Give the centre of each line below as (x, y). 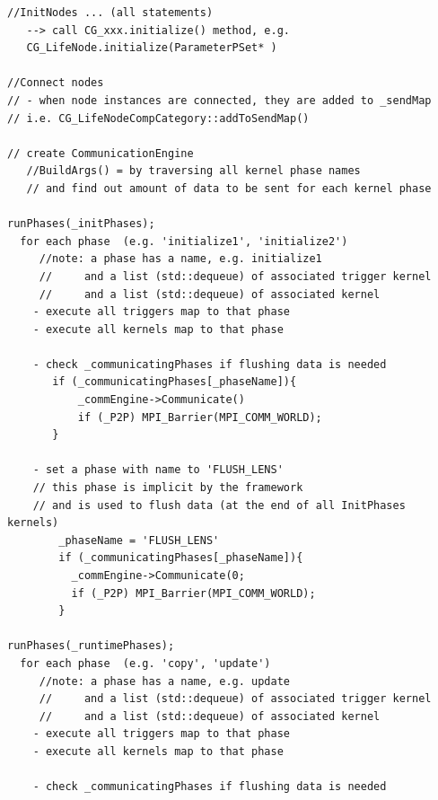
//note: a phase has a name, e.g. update (164, 681)
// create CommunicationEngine (101, 153)
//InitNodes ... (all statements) (110, 13)
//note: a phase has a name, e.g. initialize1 (180, 259)
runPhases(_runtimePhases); (91, 646)
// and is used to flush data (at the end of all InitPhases (219, 505)
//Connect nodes (56, 83)
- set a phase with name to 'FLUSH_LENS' (158, 470)
